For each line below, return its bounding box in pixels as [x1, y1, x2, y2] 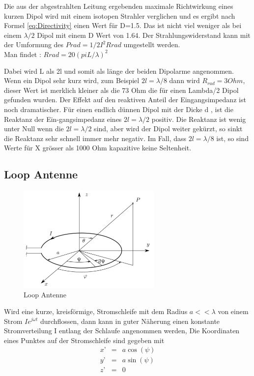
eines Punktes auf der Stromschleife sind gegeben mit [4, 335, 165, 345]
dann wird [169, 75, 200, 86]
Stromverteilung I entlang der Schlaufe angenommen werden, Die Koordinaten [4, 325, 240, 336]
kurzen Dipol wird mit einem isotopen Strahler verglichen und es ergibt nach [4, 10, 235, 21]
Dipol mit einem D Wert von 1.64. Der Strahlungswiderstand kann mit [37, 29, 251, 40]
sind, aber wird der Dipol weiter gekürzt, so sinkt [94, 123, 243, 134]
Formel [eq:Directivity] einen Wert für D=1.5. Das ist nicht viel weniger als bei [4, 20, 242, 30]
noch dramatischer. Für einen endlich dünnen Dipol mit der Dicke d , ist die [4, 104, 233, 114]
